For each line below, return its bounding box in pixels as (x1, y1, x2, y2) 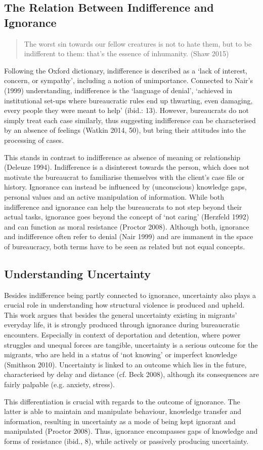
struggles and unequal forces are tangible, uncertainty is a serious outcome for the (4, 339, 258, 350)
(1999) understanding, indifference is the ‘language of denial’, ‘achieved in (4, 85, 232, 95)
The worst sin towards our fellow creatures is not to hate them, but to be (24, 38, 252, 49)
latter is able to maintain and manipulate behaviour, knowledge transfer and (4, 406, 241, 417)
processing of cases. (4, 134, 64, 145)
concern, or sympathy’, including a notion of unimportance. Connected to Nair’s (4, 75, 253, 86)
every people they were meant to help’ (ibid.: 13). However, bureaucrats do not (4, 105, 249, 116)
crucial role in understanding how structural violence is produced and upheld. (4, 299, 245, 310)
